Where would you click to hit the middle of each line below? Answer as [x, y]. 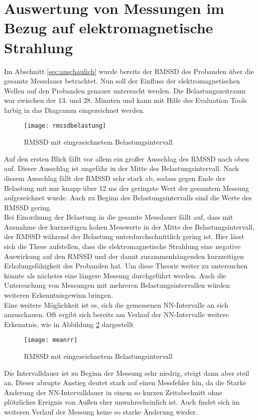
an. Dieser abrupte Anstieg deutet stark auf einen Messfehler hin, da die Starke [125, 382]
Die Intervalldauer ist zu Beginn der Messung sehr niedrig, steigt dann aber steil [127, 373]
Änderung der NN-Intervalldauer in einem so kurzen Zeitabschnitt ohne [113, 392]
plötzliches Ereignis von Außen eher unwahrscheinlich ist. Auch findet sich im [122, 402]
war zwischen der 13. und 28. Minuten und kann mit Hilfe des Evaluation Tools [126, 100]
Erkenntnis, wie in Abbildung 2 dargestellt [69, 324]
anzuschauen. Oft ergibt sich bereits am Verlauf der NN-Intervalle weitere [117, 314]
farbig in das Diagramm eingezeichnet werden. [74, 110]
